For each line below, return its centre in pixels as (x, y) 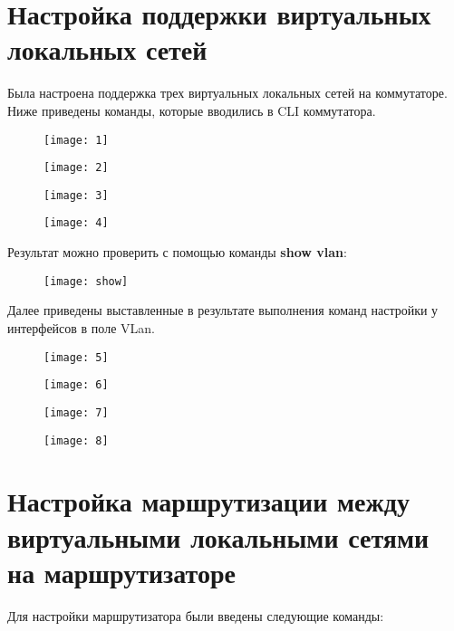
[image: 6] (76, 385)
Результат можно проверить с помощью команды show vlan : (177, 252)
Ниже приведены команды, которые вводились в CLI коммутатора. (192, 110)
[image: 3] (76, 195)
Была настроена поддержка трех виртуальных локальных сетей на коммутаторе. (227, 93)
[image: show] (86, 281)
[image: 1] (76, 140)
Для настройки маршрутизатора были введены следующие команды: (196, 615)
